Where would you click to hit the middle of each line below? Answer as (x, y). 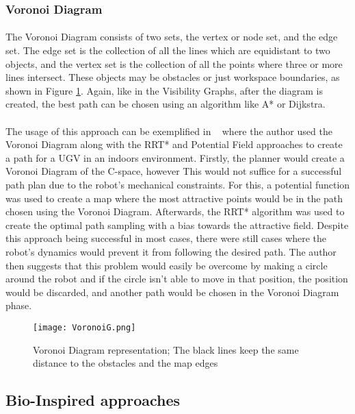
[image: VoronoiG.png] (84, 327)
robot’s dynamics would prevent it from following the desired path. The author (171, 251)
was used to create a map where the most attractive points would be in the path (174, 198)
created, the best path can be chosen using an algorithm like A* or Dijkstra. (166, 104)
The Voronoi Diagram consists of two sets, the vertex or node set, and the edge (172, 37)
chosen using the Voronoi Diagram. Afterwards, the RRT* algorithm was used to (175, 211)
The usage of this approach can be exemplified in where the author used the (169, 131)
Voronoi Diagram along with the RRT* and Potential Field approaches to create (174, 144)
